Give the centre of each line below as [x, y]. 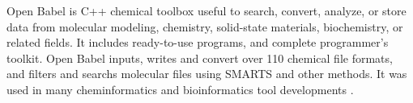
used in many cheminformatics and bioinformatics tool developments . [180, 89]
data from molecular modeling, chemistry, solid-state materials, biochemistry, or [205, 26]
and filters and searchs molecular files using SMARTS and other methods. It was [207, 74]
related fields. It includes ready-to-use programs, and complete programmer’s [198, 42]
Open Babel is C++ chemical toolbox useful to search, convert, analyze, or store [206, 10]
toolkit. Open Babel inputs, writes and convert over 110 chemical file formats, [200, 58]
